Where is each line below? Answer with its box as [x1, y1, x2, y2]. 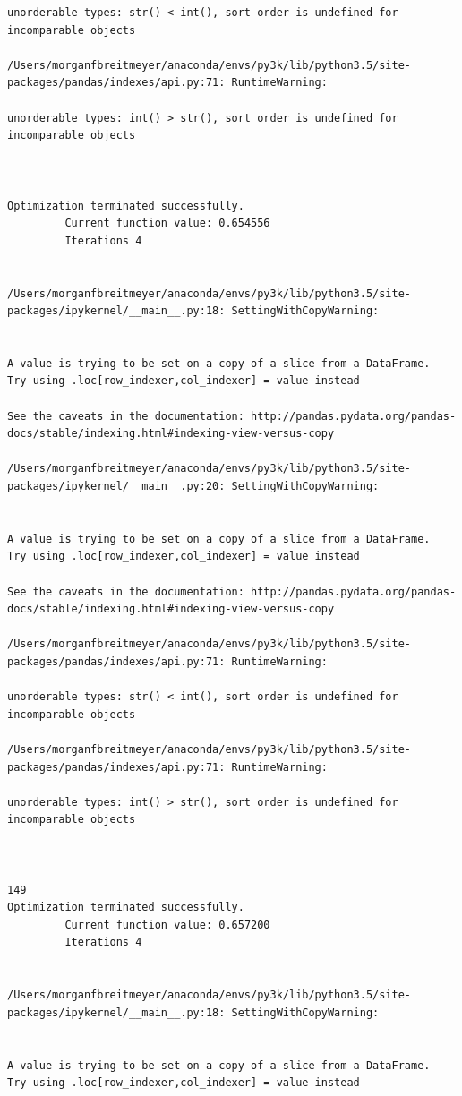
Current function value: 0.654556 [64, 217, 270, 230]
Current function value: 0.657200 [64, 918, 270, 931]
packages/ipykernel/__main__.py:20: [7, 480, 226, 493]
